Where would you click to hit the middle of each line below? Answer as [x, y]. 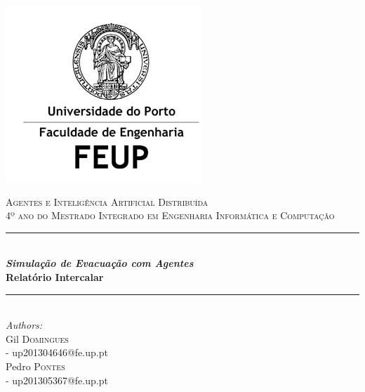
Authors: [24, 325]
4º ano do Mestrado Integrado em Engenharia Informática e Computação [170, 215]
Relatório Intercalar [55, 276]
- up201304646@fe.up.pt [57, 352]
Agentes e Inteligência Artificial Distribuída [107, 201]
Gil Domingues [37, 338]
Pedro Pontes [35, 366]
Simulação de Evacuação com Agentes [100, 263]
